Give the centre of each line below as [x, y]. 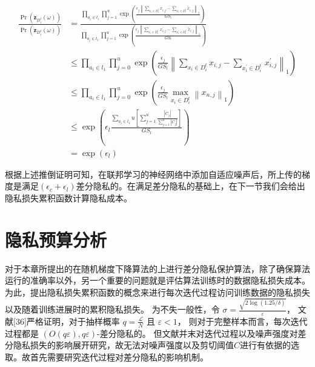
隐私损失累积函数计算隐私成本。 [68, 197]
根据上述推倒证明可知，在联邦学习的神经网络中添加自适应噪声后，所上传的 [153, 174]
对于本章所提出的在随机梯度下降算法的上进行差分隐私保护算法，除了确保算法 [157, 268]
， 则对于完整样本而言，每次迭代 [242, 321]
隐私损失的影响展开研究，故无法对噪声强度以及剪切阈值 [123, 345]
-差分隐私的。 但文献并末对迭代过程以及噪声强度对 [197, 333]
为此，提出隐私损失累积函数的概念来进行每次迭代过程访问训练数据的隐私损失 [157, 292]
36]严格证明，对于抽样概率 [68, 321]
